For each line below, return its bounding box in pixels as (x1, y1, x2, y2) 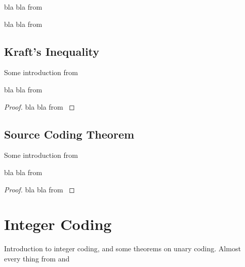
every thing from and (4, 253, 70, 263)
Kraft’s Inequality (4, 43, 100, 59)
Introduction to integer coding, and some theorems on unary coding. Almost (4, 243, 241, 254)
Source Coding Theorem (4, 126, 135, 142)
